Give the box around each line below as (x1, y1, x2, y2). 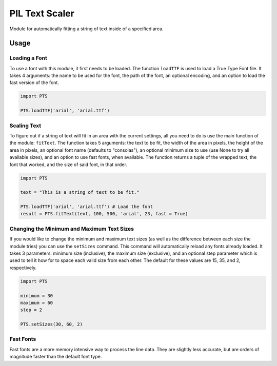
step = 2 (20, 307, 43, 313)
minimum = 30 (20, 293, 53, 298)
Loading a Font (9, 54, 47, 62)
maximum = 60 (20, 300, 53, 306)
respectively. (9, 265, 37, 271)
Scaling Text (9, 122, 42, 129)
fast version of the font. (9, 79, 59, 86)
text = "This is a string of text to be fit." (20, 190, 140, 195)
